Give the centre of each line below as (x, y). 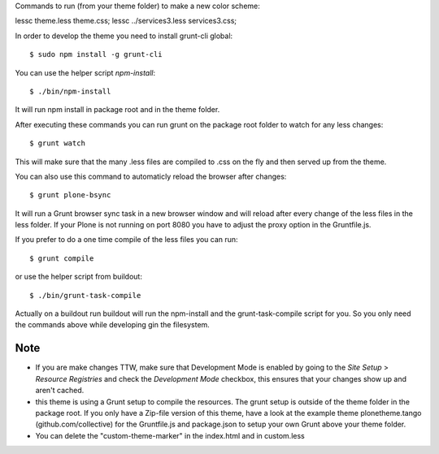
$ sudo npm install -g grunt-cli (96, 54)
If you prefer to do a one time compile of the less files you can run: (127, 240)
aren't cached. (60, 391)
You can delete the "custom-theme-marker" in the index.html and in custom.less (170, 435)
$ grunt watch (57, 143)
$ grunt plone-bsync (70, 195)
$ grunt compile (62, 258)
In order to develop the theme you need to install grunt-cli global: (124, 36)
